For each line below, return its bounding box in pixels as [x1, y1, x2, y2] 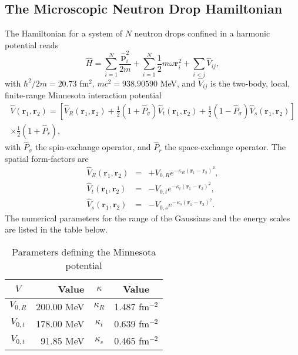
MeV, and [160, 77, 196, 89]
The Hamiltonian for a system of [5, 27, 123, 39]
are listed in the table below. [5, 223, 108, 235]
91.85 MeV [41, 333, 85, 347]
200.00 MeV [36, 299, 85, 313]
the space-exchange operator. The [165, 141, 286, 153]
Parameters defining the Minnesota [12, 244, 156, 258]
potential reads [5, 38, 59, 51]
